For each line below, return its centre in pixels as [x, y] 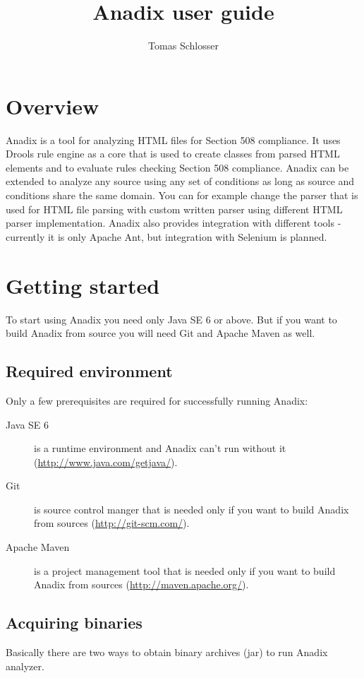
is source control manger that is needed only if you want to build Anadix [192, 509]
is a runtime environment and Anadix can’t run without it [160, 448]
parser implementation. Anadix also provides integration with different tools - [174, 223]
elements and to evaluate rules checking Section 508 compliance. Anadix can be [177, 167]
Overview [53, 106]
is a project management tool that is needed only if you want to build [185, 570]
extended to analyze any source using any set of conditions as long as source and [180, 181]
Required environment [89, 371]
